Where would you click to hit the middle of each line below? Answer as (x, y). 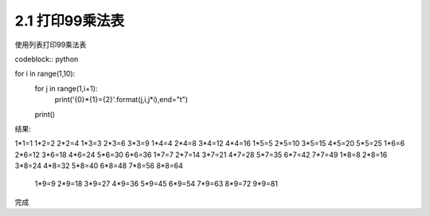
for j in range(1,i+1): (66, 88)
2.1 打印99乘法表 (70, 21)
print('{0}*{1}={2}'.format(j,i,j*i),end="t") (121, 100)
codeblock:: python (47, 59)
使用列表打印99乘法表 (51, 45)
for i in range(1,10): (45, 74)
